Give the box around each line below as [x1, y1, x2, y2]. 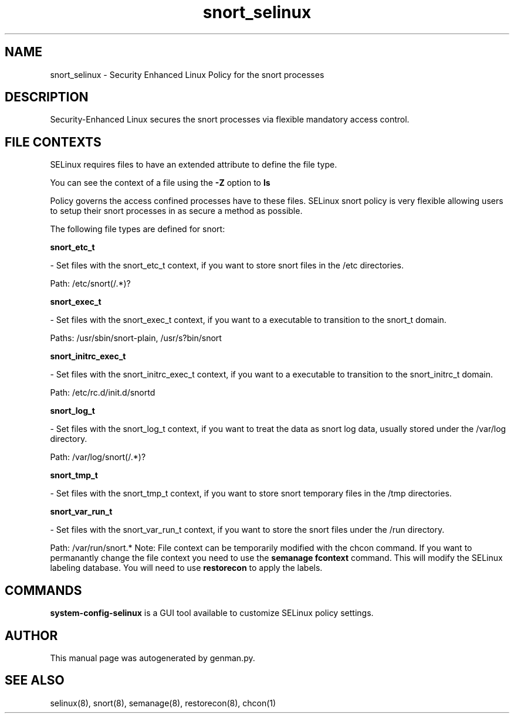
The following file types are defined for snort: [50, 224, 225, 234]
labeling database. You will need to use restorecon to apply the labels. [50, 563, 323, 573]
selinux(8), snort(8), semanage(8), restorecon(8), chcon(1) [50, 697, 276, 708]
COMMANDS [5, 583, 82, 598]
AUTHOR [5, 628, 58, 643]
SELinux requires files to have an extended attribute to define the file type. [50, 159, 337, 170]
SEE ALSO [5, 673, 65, 688]
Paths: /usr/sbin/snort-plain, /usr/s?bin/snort [50, 333, 222, 343]
